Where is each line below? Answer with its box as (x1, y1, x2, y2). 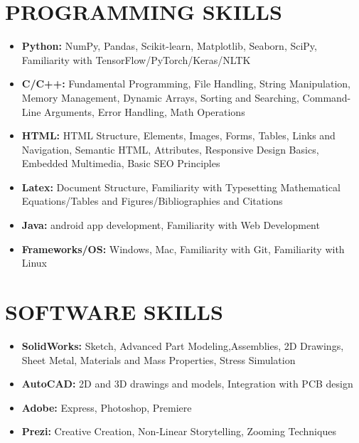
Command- (302, 90, 351, 105)
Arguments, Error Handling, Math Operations (44, 104, 245, 119)
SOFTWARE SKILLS (5, 297, 223, 326)
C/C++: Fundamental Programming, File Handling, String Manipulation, (21, 76, 350, 91)
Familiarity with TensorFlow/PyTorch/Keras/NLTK (21, 52, 251, 67)
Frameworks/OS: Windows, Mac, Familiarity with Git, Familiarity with (21, 241, 345, 256)
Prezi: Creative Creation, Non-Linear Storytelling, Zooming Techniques (21, 424, 336, 439)
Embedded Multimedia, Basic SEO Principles (21, 156, 220, 171)
